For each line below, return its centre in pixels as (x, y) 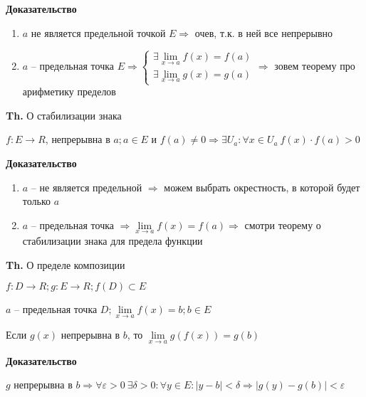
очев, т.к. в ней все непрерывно (264, 32)
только (37, 201)
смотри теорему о (283, 224)
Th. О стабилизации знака (64, 115)
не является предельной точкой (98, 32)
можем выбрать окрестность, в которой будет (262, 187)
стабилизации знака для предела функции (113, 240)
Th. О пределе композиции (66, 264)
